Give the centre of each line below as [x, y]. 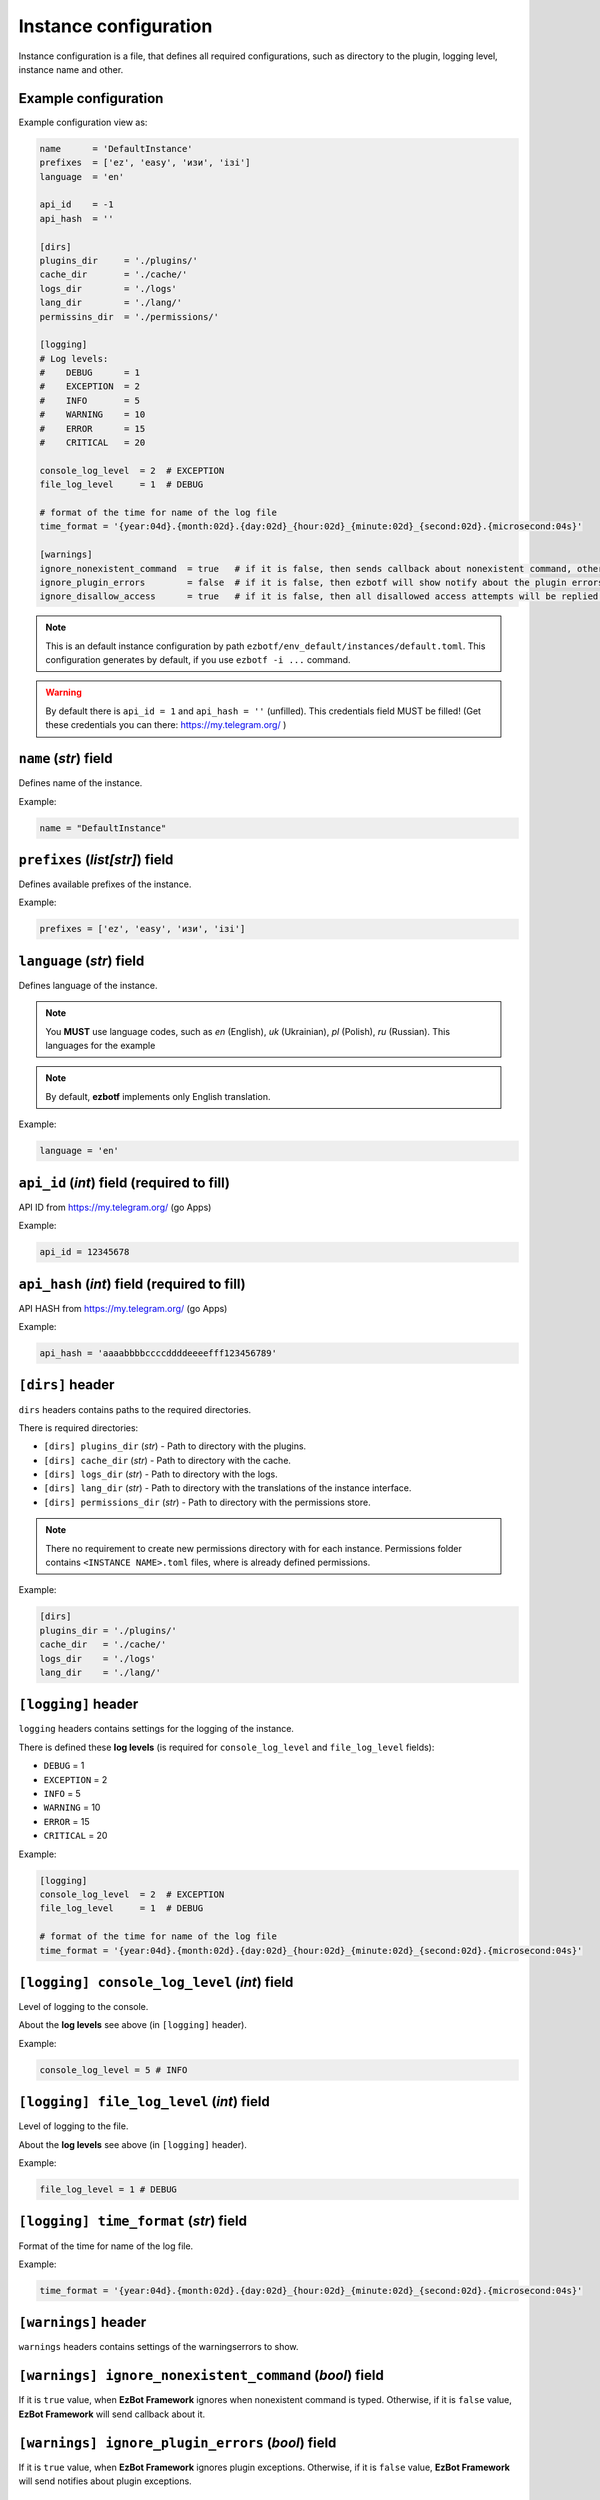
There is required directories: [78, 1427]
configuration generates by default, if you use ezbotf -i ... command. [198, 660]
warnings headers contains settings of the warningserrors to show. [158, 2347]
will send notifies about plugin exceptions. [105, 2481]
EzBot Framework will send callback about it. [112, 2414]
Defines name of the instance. [80, 783]
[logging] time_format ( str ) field [132, 2221]
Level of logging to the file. [73, 2126]
